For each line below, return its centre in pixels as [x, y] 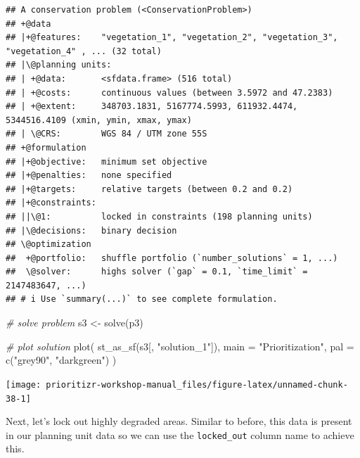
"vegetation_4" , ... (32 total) [84, 51]
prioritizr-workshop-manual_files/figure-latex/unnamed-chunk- [197, 384]
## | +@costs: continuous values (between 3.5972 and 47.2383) [169, 93]
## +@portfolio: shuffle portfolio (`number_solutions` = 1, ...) [172, 258]
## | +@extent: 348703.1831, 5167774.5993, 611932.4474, [152, 107]
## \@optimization [49, 244]
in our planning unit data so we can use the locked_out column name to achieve [180, 434]
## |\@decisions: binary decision [91, 230]
